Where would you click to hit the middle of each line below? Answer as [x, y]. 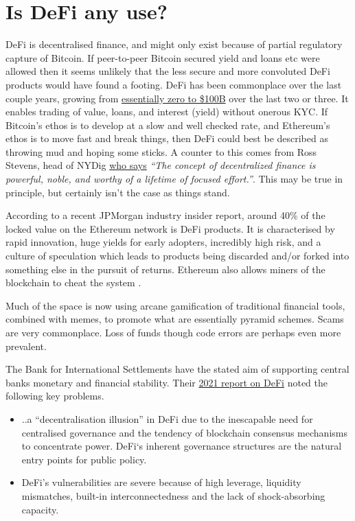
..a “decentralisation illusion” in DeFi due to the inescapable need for [167, 418]
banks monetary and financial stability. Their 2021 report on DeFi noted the [167, 382]
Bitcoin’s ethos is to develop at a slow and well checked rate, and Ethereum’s [168, 125]
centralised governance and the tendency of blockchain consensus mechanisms [184, 432]
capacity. [40, 509]
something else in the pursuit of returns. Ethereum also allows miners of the [165, 269]
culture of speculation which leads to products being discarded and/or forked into [177, 256]
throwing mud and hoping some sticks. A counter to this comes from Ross [161, 151]
